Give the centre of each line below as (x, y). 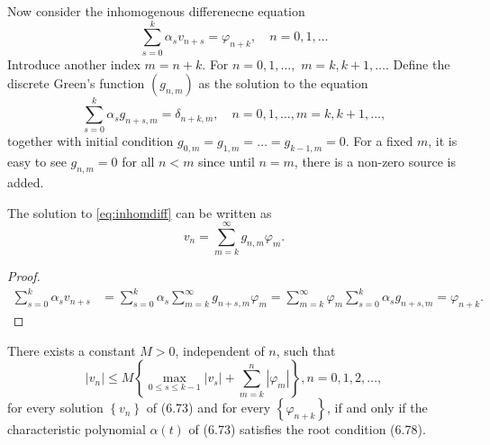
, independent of (220, 350)
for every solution (55, 408)
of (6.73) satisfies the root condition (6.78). (307, 429)
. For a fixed (379, 141)
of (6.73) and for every (209, 408)
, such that (306, 350)
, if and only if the (377, 408)
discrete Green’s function (76, 83)
